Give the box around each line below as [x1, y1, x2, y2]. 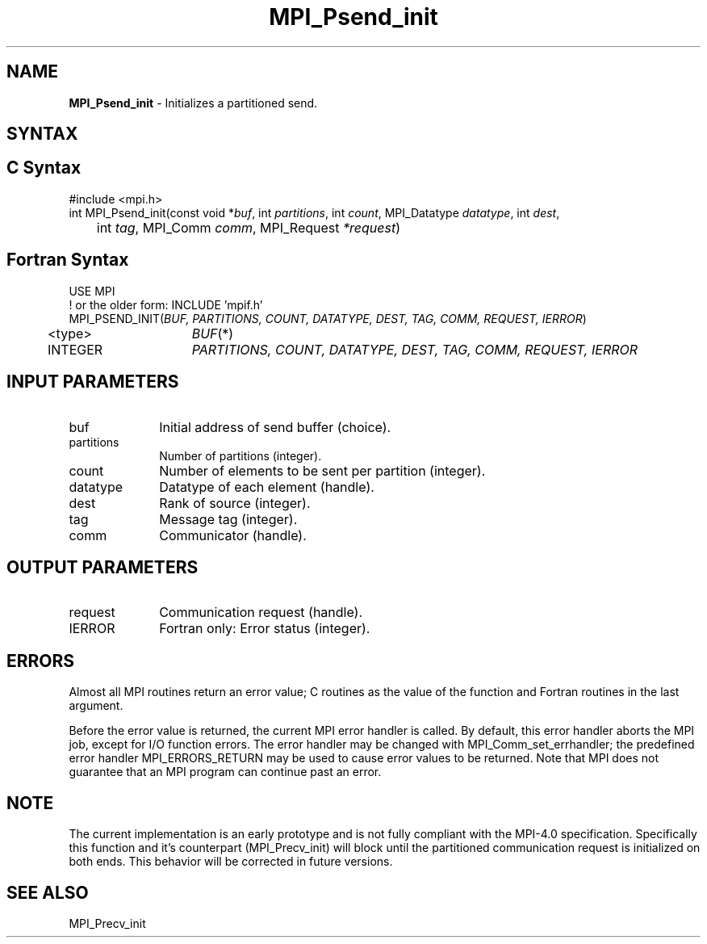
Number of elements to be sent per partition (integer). [159, 462, 486, 479]
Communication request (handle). [159, 604, 363, 621]
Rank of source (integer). [159, 494, 311, 511]
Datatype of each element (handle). [159, 478, 374, 495]
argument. [69, 699, 123, 713]
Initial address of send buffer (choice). [159, 418, 391, 435]
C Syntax [6, 157, 82, 178]
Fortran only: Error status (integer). [159, 620, 370, 637]
